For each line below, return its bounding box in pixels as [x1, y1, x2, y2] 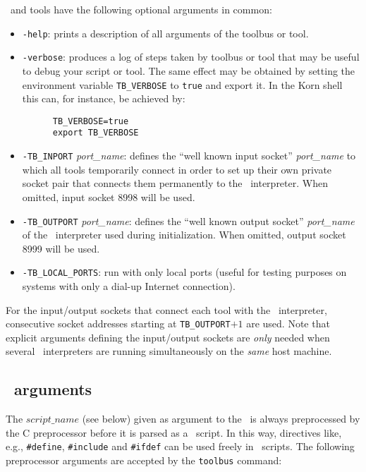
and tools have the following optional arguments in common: [10, 2, 272, 16]
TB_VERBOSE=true [52, 116, 129, 126]
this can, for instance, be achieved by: [22, 91, 185, 106]
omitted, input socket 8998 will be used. [22, 189, 195, 204]
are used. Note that [246, 316, 330, 331]
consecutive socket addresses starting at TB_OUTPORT [6, 316, 231, 331]
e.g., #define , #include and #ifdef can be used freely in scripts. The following [6, 439, 355, 454]
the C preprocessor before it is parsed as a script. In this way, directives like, [6, 425, 342, 440]
